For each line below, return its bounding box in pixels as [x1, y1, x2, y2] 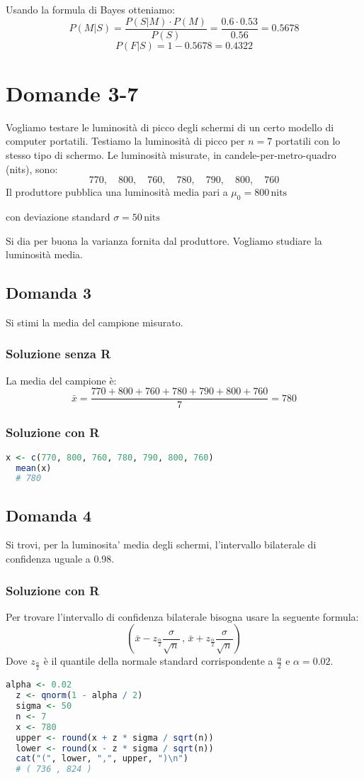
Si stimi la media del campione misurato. [6, 314, 183, 329]
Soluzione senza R [6, 345, 111, 363]
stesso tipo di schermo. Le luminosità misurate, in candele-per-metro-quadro [6, 147, 336, 162]
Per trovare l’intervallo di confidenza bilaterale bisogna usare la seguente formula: [6, 609, 359, 624]
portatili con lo [275, 133, 341, 148]
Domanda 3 [6, 282, 92, 304]
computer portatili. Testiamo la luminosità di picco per [6, 133, 245, 148]
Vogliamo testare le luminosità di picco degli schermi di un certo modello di [6, 119, 334, 134]
